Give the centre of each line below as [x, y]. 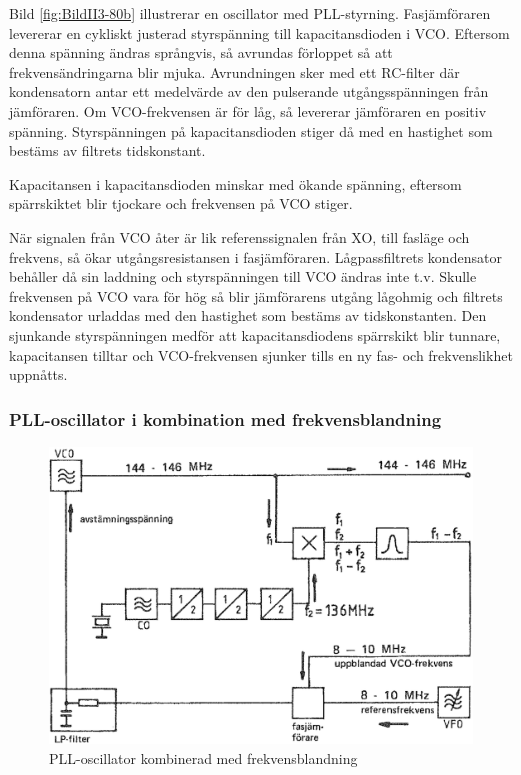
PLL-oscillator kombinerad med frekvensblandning [203, 757]
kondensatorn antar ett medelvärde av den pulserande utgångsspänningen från [249, 91]
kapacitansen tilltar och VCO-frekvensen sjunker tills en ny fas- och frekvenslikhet [261, 354]
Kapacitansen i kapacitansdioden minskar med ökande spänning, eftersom [235, 183]
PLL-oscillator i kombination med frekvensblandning [225, 418]
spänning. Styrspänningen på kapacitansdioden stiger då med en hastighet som [251, 130]
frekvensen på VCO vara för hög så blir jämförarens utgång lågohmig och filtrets [256, 295]
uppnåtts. [38, 374]
